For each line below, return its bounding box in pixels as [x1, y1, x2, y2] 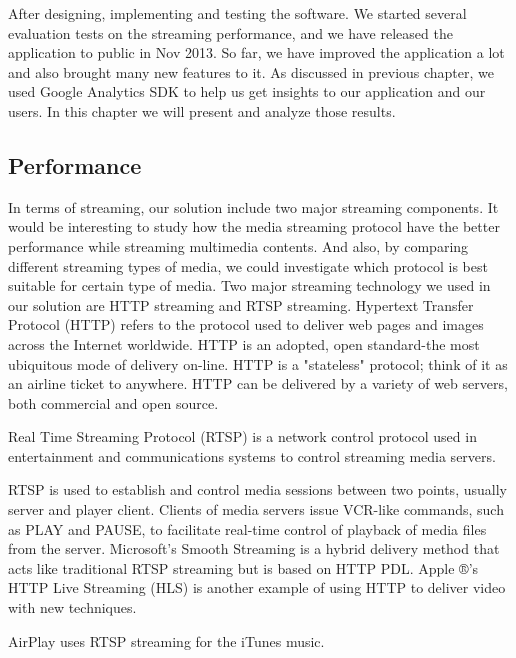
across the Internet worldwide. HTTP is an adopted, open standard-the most [8, 333, 480, 354]
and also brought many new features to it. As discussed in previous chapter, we [8, 61, 495, 82]
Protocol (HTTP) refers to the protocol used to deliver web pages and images [8, 314, 484, 335]
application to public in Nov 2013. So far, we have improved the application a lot [8, 42, 505, 63]
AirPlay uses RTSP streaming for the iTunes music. [8, 630, 325, 651]
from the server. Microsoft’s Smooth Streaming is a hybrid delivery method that [8, 538, 500, 559]
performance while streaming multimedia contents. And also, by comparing [8, 235, 469, 256]
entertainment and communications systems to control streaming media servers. [8, 445, 496, 466]
